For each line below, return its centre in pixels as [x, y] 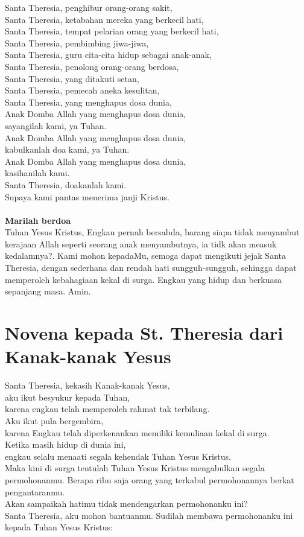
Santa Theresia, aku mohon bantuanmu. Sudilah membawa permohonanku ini [149, 515]
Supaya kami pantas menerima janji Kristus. [87, 196]
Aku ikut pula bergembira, [54, 420]
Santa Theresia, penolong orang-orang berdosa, [92, 66]
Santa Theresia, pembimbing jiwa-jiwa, [77, 43]
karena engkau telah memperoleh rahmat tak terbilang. [107, 409]
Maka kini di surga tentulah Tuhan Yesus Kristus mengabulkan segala [135, 468]
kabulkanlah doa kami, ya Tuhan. [67, 149]
